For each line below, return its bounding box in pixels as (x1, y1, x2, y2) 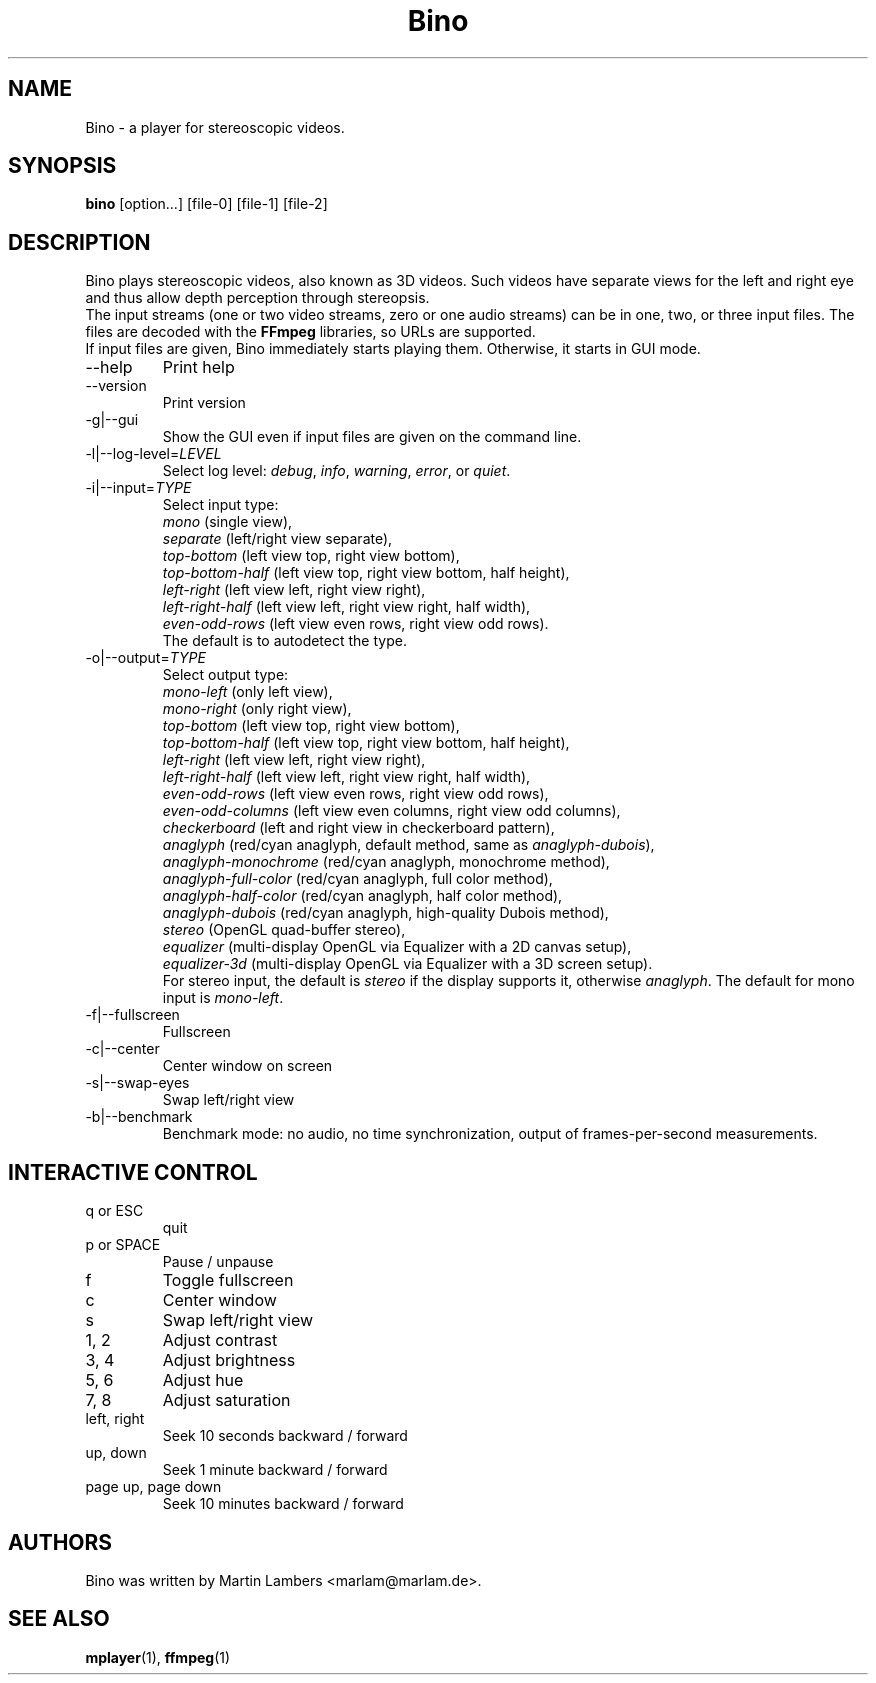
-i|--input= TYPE (85, 479, 192, 497)
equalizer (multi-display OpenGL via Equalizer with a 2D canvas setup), (162, 938, 632, 956)
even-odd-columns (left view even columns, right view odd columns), (162, 802, 621, 820)
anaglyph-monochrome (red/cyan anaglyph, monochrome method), (162, 853, 610, 871)
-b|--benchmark (85, 1108, 193, 1126)
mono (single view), (162, 513, 293, 531)
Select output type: (162, 666, 289, 684)
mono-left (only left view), (162, 683, 333, 701)
